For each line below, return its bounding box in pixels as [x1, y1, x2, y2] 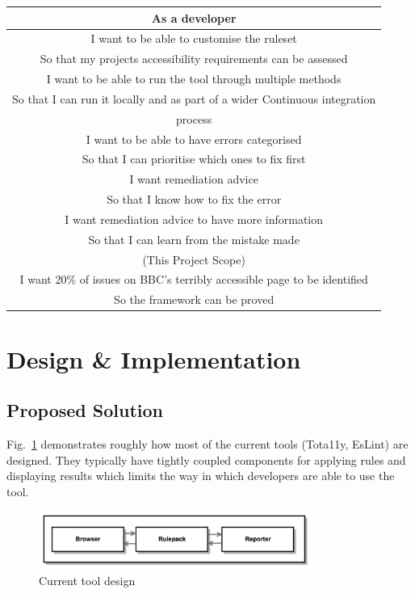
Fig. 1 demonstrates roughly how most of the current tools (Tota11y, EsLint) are [6, 435, 409, 452]
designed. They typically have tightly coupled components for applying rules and [6, 451, 406, 468]
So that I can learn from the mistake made [88, 230, 300, 247]
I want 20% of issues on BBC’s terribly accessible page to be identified [19, 271, 368, 288]
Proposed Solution [6, 398, 163, 423]
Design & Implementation [6, 342, 301, 375]
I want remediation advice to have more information [65, 210, 324, 227]
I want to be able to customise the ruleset [90, 30, 297, 47]
